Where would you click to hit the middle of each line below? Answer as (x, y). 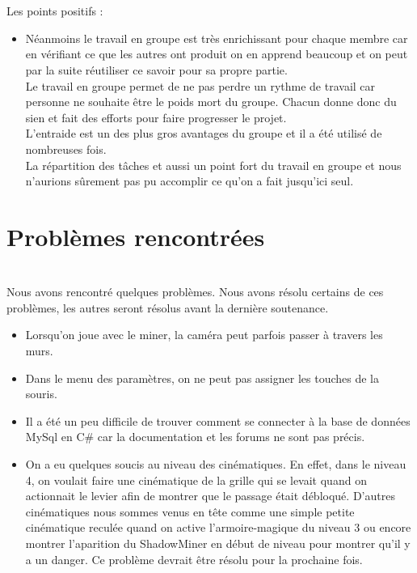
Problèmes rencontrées (136, 236)
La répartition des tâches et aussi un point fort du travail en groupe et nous (213, 165)
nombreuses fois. (66, 149)
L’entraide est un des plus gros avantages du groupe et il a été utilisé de (204, 133)
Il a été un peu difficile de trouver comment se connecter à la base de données (218, 420)
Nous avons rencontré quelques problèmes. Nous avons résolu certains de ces (195, 292)
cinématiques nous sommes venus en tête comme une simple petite (190, 511)
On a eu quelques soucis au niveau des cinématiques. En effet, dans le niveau (216, 464)
